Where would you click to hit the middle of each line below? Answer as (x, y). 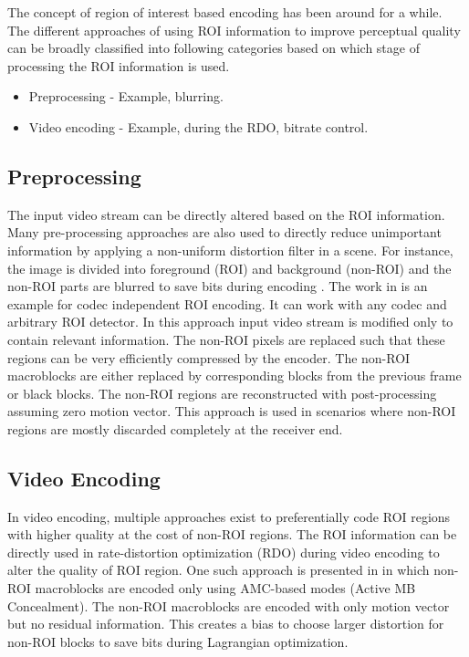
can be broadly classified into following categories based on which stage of (214, 48)
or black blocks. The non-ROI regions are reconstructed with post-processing (222, 393)
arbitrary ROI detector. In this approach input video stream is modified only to (230, 322)
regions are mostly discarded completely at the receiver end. (175, 428)
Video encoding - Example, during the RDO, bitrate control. (198, 126)
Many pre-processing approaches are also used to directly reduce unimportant (224, 232)
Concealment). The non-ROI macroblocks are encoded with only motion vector (229, 605)
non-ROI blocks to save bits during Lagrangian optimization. (178, 641)
